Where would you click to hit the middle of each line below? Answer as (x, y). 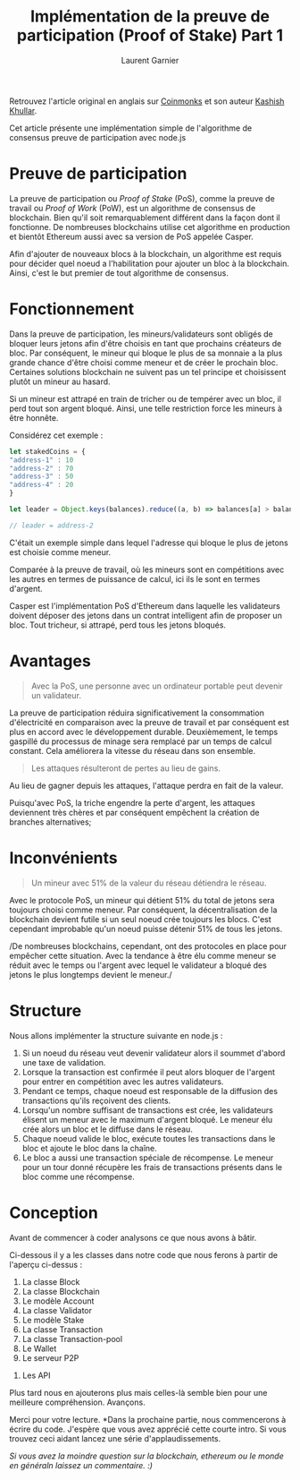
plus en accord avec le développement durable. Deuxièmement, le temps (144, 731)
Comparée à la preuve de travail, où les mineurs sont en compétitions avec (147, 569)
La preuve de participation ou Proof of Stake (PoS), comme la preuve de (142, 198)
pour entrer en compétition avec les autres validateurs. (123, 1082)
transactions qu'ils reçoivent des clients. (96, 1100)
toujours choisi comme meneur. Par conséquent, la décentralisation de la (143, 910)
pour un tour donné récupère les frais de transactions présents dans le (152, 1167)
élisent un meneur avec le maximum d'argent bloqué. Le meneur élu (147, 1119)
